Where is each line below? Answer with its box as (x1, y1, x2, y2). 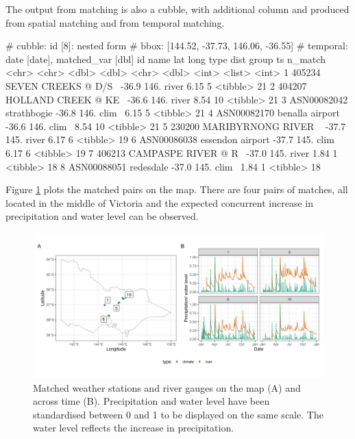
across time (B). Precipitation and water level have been (33, 394, 270, 408)
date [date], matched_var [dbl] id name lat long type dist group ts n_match (5, 51, 326, 66)
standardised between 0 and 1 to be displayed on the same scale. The (33, 407, 323, 421)
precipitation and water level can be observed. (5, 209, 199, 223)
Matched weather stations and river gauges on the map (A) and (33, 380, 301, 394)
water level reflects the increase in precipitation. (33, 421, 234, 435)
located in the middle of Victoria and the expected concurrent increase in (5, 195, 314, 210)
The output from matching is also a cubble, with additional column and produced (5, 2, 350, 16)
